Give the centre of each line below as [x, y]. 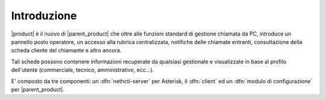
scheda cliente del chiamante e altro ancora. [66, 51]
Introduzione [44, 16]
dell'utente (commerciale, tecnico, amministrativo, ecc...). [82, 70]
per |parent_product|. [38, 89]
